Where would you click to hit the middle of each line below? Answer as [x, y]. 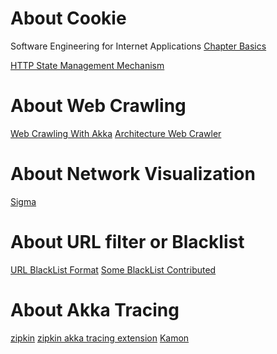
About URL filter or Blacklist [127, 242]
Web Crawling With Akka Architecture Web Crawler [116, 133]
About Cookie [68, 18]
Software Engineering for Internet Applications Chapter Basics [138, 46]
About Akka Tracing [95, 309]
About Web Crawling [98, 106]
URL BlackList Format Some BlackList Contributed [113, 269]
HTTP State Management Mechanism [87, 65]
